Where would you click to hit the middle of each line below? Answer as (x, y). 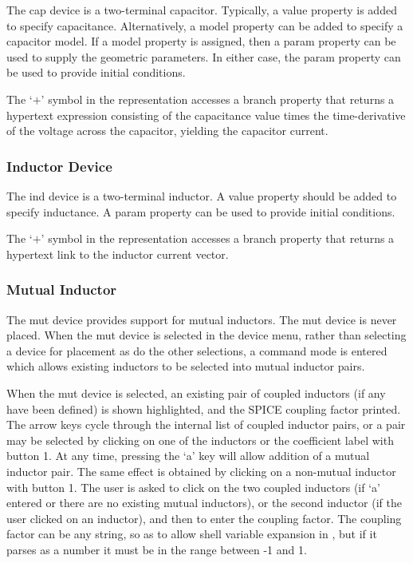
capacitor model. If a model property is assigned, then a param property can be (201, 41)
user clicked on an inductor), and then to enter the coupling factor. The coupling (204, 518)
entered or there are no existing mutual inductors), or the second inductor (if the (204, 503)
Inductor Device (59, 166)
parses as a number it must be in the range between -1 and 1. (157, 549)
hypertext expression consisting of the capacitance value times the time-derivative (206, 115)
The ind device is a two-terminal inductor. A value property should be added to (202, 195)
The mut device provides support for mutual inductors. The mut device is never (202, 319)
